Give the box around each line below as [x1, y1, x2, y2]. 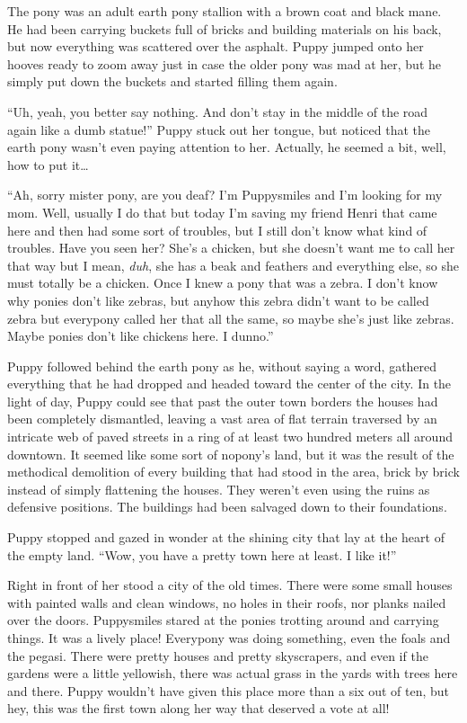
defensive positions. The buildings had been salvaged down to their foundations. [7, 497, 447, 516]
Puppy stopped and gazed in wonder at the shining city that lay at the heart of [7, 528, 445, 547]
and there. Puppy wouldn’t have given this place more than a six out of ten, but [7, 681, 450, 700]
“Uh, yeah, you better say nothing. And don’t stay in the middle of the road [7, 102, 428, 120]
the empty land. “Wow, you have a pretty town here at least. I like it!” [7, 545, 397, 564]
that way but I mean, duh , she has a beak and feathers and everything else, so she [7, 255, 459, 274]
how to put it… [7, 155, 89, 174]
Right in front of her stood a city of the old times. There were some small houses [7, 576, 453, 594]
